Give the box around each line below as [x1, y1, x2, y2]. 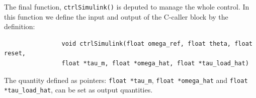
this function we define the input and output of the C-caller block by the [4, 11, 228, 22]
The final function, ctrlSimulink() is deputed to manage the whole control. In [4, 2, 249, 12]
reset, [4, 50, 26, 57]
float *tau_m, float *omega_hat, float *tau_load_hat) [61, 60, 249, 67]
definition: [4, 21, 35, 32]
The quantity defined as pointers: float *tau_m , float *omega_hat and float [4, 74, 248, 85]
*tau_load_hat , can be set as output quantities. [4, 84, 153, 95]
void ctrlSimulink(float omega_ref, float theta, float [61, 40, 252, 47]
